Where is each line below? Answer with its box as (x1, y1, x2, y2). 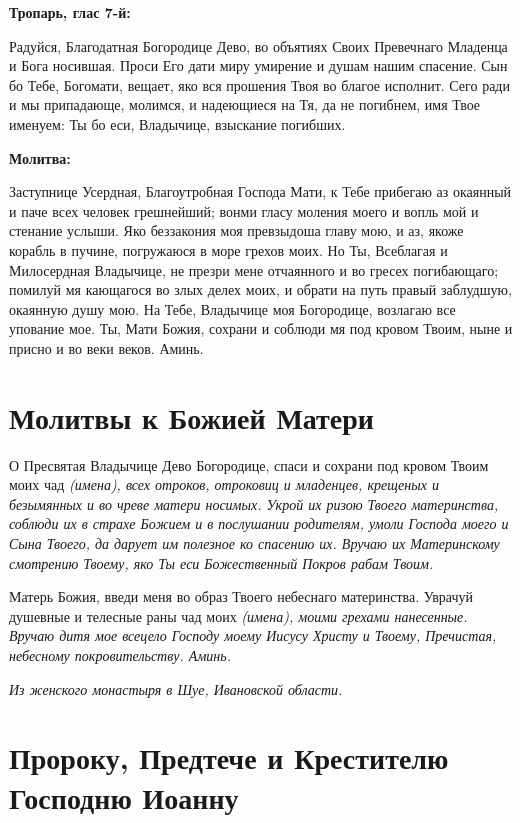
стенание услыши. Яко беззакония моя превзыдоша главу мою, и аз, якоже (9, 220, 464, 241)
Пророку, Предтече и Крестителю (9, 737, 449, 778)
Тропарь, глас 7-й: (9, 2, 131, 22)
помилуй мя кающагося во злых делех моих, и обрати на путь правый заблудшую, (9, 279, 512, 300)
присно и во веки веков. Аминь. (9, 337, 204, 358)
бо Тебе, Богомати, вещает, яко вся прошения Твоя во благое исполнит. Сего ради (9, 74, 510, 95)
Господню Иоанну (9, 776, 239, 817)
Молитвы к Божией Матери (9, 396, 374, 437)
